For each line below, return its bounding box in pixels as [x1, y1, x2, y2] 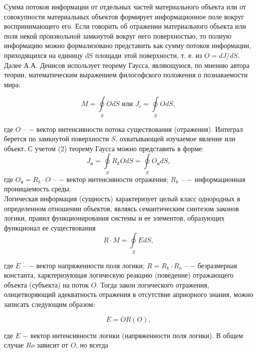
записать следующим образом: [4, 299, 95, 309]
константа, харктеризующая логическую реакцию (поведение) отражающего [4, 270, 234, 280]
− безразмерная [190, 260, 237, 270]
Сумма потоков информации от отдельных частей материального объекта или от [4, 1, 246, 11]
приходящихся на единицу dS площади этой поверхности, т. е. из [4, 50, 202, 60]
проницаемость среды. [4, 183, 71, 194]
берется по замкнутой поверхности [4, 133, 109, 144]
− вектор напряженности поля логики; [28, 260, 145, 270]
